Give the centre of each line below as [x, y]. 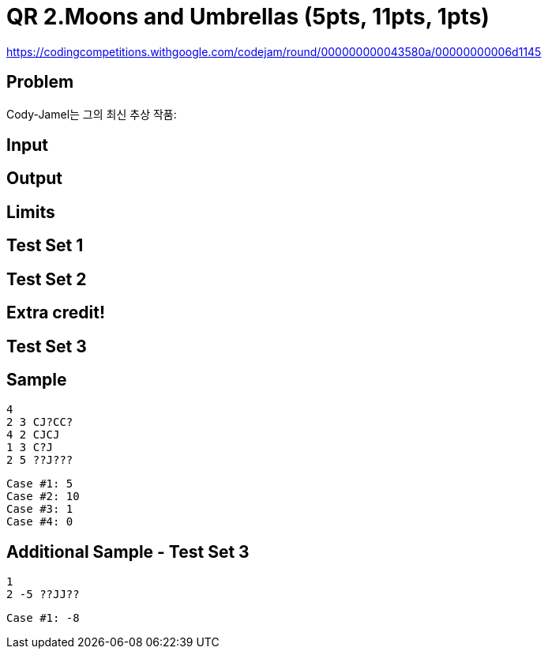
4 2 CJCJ [33, 435]
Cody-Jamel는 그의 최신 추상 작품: [92, 114]
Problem [40, 82]
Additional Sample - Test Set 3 [128, 551]
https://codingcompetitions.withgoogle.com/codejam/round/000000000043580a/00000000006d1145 [274, 51]
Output [34, 179]
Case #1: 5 [40, 484]
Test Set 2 [47, 279]
